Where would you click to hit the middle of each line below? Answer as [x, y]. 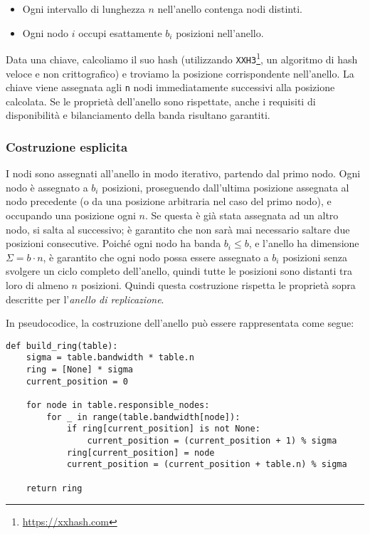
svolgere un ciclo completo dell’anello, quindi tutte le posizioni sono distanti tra [179, 271]
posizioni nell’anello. [220, 32]
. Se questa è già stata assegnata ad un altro [242, 215]
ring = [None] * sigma [79, 370]
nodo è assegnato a [47, 187]
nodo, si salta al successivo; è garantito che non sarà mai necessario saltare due [178, 229]
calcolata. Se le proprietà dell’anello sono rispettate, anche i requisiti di [161, 101]
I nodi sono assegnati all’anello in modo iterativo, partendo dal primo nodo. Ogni [183, 173]
